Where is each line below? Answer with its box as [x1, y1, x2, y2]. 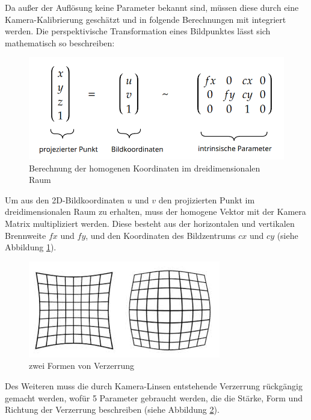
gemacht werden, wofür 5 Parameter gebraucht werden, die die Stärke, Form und [5, 391, 303, 404]
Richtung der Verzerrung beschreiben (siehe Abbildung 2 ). [5, 403, 220, 416]
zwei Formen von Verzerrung [29, 359, 134, 372]
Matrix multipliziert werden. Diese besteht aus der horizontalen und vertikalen [5, 217, 295, 230]
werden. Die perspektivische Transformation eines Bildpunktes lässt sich [5, 25, 271, 37]
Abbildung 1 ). [5, 241, 57, 253]
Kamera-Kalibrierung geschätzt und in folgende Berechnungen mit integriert [5, 13, 286, 25]
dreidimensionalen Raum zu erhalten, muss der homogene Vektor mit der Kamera [5, 205, 306, 218]
